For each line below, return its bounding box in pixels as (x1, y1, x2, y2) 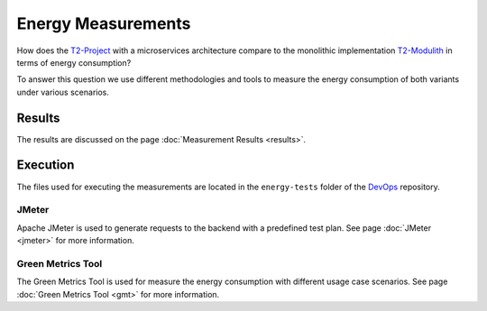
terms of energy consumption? (16, 57, 132, 68)
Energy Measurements (16, 14, 191, 33)
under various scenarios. (16, 87, 110, 97)
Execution (16, 158, 75, 173)
